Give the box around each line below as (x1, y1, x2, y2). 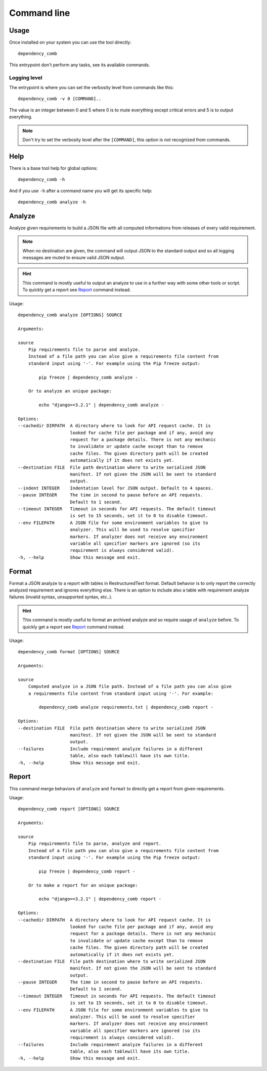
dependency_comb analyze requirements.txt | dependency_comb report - (39, 704, 214, 710)
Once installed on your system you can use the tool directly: (9, 40, 132, 46)
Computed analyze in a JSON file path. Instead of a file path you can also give (28, 683, 232, 689)
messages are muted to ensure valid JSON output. (22, 255, 126, 261)
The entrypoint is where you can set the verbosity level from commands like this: (9, 84, 174, 90)
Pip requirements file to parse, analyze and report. (28, 841, 162, 846)
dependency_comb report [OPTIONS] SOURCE (18, 806, 120, 812)
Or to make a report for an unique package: (28, 882, 138, 888)
